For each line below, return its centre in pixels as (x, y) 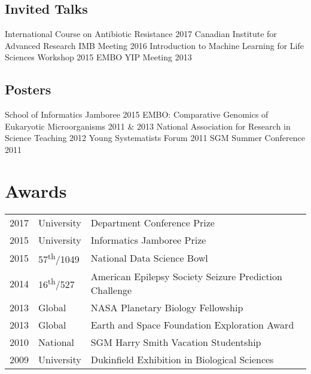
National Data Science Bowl (149, 258)
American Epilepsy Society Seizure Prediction (186, 277)
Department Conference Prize (153, 222)
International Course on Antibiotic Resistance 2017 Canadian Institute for (141, 34)
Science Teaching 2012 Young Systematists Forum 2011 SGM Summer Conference (155, 138)
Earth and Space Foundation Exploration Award (192, 325)
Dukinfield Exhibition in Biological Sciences (182, 360)
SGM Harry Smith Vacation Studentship (176, 342)
